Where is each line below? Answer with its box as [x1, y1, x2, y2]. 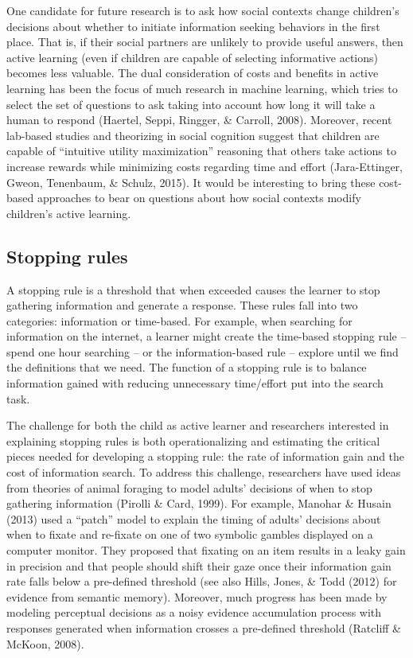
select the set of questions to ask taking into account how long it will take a [6, 95, 376, 112]
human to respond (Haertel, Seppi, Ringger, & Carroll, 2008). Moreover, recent [6, 111, 392, 128]
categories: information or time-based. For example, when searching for [6, 312, 353, 329]
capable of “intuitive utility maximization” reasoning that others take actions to [6, 142, 396, 159]
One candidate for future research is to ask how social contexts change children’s [6, 2, 399, 18]
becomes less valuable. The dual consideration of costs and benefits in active [6, 64, 379, 81]
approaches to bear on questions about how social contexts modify [37, 189, 361, 206]
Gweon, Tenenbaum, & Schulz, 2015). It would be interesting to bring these [6, 173, 376, 190]
